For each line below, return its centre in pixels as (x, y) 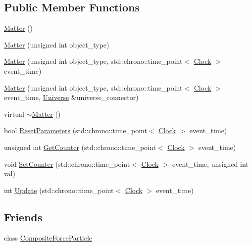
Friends (23, 217)
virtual (14, 114)
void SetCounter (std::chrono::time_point (67, 164)
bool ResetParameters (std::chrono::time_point (76, 130)
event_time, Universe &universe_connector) (71, 97)
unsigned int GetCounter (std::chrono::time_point (80, 147)
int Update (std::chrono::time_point (59, 190)
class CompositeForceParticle (48, 237)
